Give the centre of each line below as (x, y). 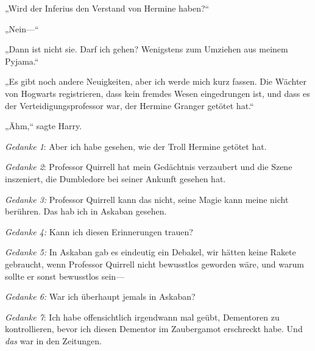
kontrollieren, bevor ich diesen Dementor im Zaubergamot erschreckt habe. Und (154, 329)
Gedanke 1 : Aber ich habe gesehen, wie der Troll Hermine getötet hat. (136, 146)
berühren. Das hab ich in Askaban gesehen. (86, 211)
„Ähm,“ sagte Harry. (44, 126)
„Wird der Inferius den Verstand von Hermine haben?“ (107, 8)
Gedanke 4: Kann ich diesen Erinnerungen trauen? (99, 231)
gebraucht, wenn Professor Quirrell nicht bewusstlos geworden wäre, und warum (154, 264)
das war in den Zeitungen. (53, 340)
